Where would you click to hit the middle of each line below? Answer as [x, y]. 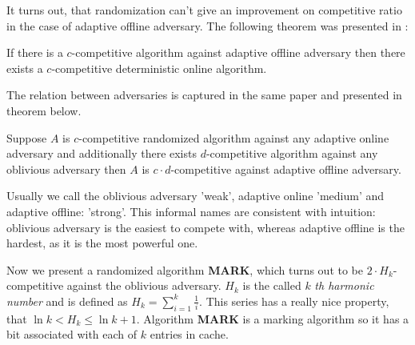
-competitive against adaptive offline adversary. [286, 168]
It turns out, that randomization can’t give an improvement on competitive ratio [204, 10]
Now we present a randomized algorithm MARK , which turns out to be [185, 269]
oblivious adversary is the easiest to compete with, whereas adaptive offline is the [206, 227]
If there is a [35, 52]
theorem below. [44, 110]
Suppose [27, 137]
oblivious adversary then [66, 168]
